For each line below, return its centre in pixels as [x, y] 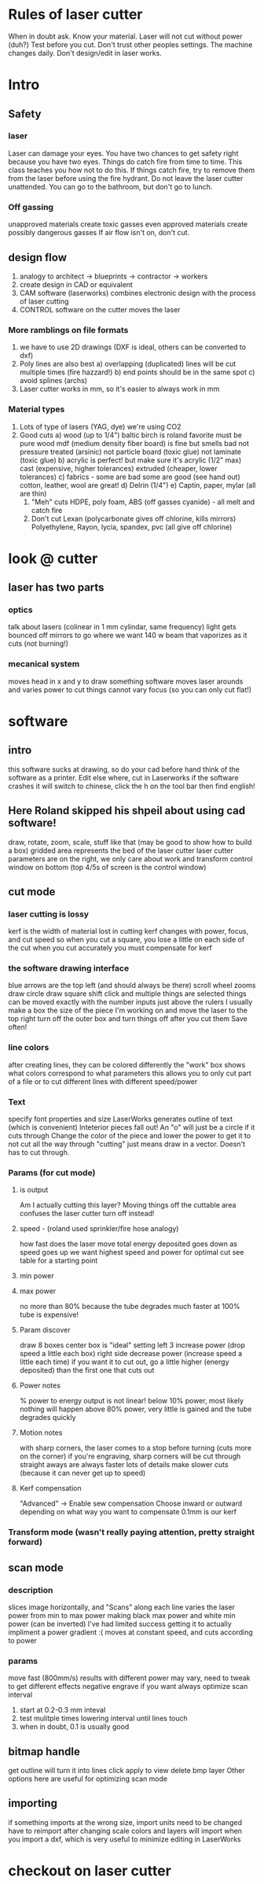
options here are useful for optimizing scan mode [88, 1779]
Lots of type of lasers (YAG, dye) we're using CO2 [100, 426]
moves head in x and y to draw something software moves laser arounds [126, 681]
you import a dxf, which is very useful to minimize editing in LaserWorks [125, 1839]
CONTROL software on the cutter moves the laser [100, 309]
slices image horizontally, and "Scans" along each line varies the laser [122, 1607]
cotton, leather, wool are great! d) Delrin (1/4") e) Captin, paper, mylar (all [137, 485]
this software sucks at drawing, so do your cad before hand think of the [124, 769]
